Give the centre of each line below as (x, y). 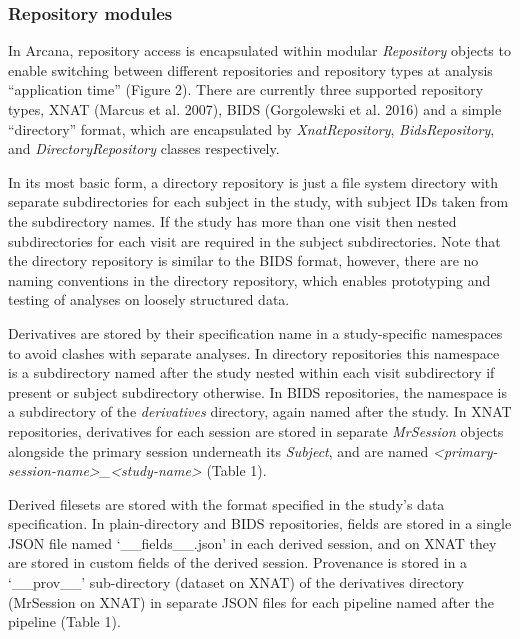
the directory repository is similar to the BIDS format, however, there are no (243, 260)
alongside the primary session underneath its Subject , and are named (218, 450)
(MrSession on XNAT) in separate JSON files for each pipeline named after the (251, 601)
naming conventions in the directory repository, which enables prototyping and (249, 279)
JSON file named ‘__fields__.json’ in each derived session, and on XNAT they (252, 542)
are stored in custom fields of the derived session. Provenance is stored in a (238, 562)
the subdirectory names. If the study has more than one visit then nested (232, 220)
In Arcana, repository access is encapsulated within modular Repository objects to (259, 50)
